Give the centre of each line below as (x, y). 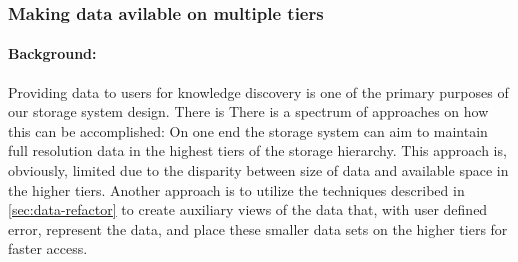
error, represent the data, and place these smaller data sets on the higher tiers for (258, 228)
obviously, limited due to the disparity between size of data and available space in (258, 170)
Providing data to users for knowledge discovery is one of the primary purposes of (258, 91)
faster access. (48, 248)
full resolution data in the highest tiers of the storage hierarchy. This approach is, (257, 150)
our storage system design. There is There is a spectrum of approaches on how (248, 111)
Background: (52, 53)
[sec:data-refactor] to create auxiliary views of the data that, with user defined (248, 209)
